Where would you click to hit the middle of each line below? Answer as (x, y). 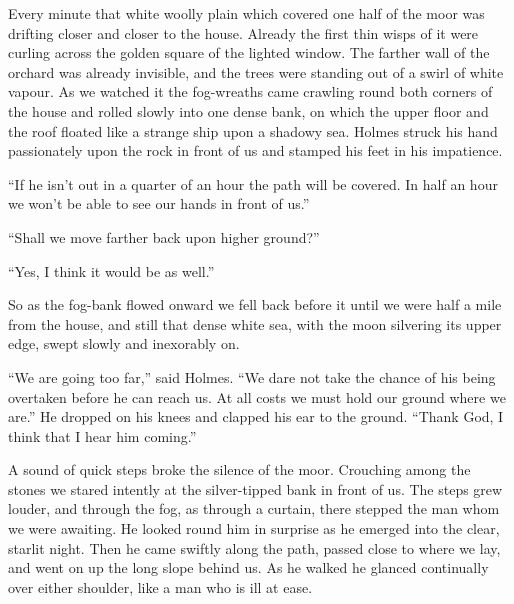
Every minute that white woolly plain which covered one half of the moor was (246, 13)
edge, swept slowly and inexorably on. (124, 343)
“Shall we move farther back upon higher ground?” (164, 236)
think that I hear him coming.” (102, 435)
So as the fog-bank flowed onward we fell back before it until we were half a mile (255, 304)
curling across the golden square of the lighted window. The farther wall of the (249, 52)
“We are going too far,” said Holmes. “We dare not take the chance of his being (252, 376)
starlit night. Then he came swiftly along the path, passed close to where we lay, (254, 547)
